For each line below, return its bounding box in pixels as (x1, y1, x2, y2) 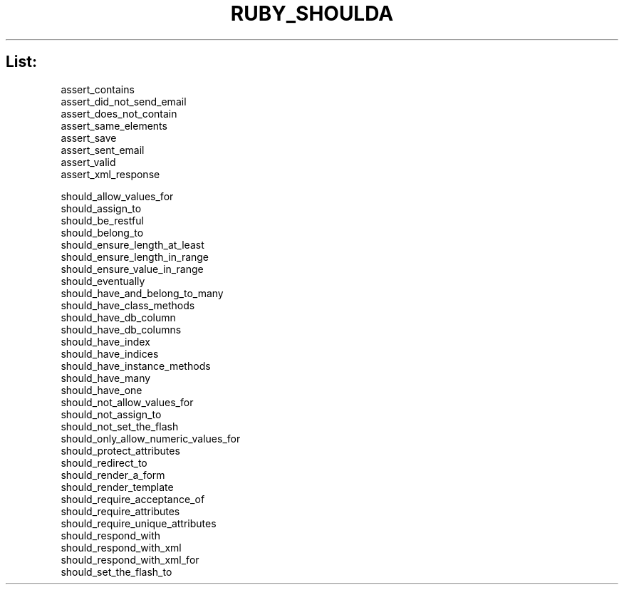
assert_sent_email (61, 143, 145, 156)
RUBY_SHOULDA (230, 1, 394, 26)
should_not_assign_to (61, 408, 162, 420)
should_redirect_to (61, 456, 147, 469)
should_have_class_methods (61, 299, 195, 311)
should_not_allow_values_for (61, 395, 194, 408)
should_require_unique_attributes (61, 517, 217, 529)
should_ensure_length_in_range (61, 250, 209, 263)
